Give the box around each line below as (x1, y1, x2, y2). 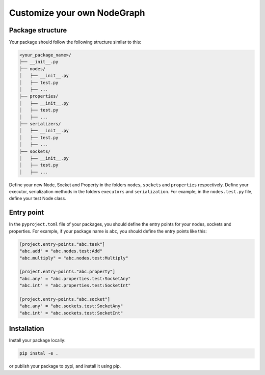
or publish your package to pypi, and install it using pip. (9, 363, 121, 369)
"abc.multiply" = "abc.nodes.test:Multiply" (19, 255, 129, 260)
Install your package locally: (9, 337, 66, 344)
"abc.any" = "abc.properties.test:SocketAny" (19, 276, 131, 281)
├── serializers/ (19, 121, 61, 126)
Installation (9, 324, 44, 333)
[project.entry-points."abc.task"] (19, 241, 105, 247)
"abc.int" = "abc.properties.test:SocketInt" (19, 283, 131, 288)
